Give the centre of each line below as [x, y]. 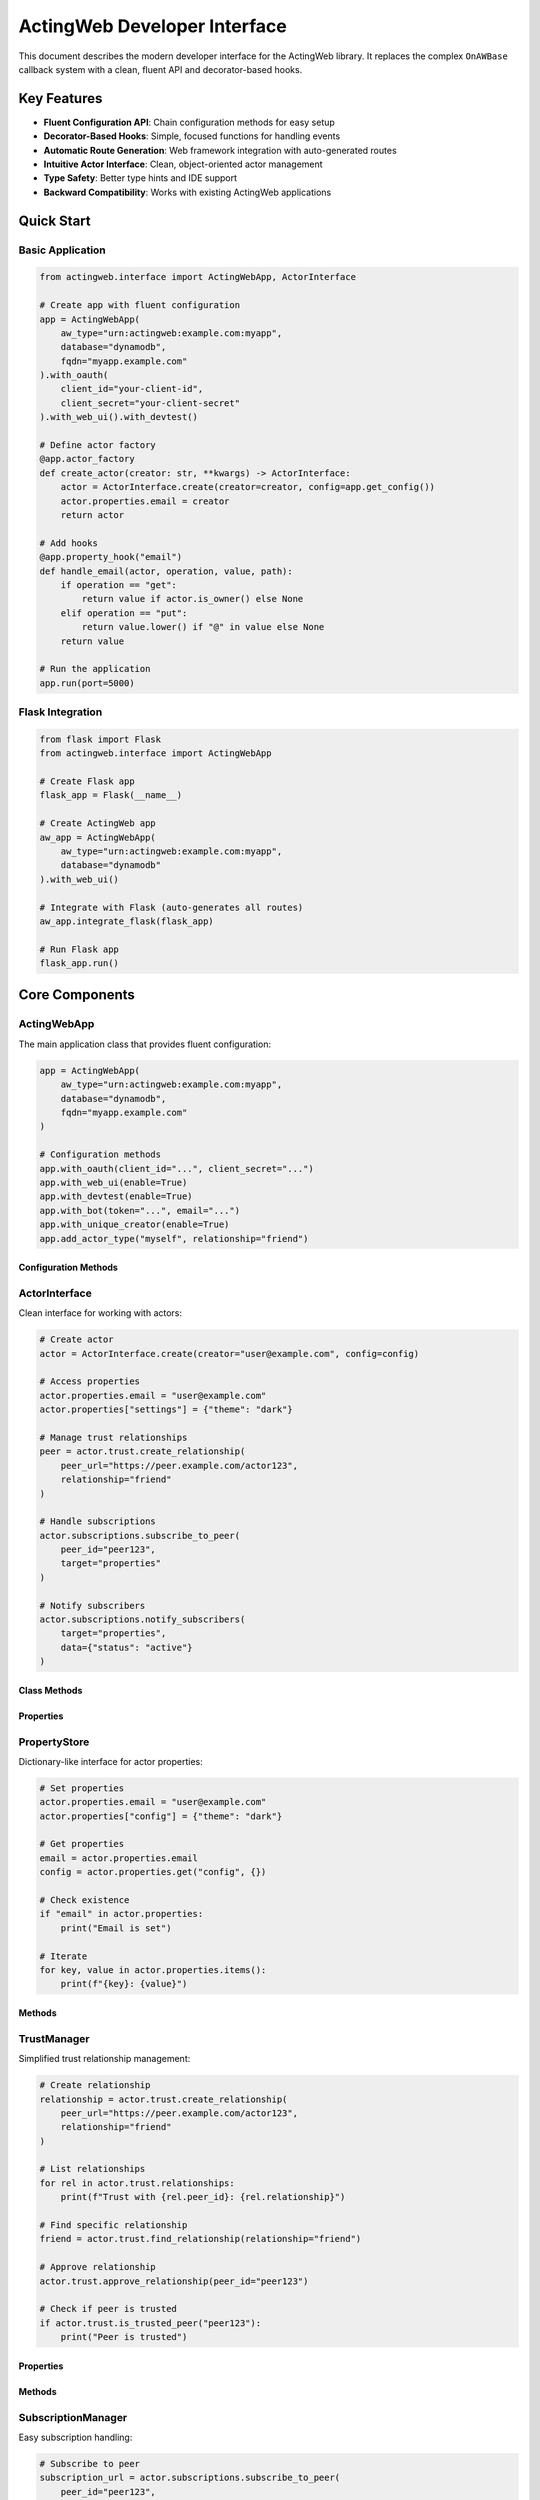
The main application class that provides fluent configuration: [145, 1044]
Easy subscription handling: [75, 2437]
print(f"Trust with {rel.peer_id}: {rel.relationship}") [203, 2197]
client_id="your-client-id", [132, 389]
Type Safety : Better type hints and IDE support [140, 178]
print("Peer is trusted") [124, 2337]
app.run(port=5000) [87, 683]
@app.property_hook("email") [111, 557]
